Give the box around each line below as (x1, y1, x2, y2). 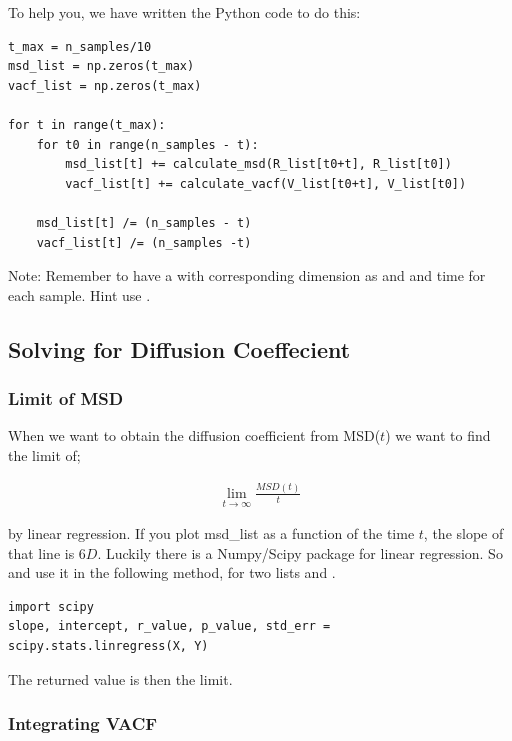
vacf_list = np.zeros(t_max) (8, 78, 202, 93)
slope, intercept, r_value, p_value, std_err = (8, 619, 331, 634)
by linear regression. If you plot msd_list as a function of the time (8, 523, 415, 544)
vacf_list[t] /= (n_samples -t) (36, 235, 252, 250)
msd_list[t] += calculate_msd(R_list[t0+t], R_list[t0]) (65, 157, 452, 172)
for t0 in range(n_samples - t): (36, 137, 259, 152)
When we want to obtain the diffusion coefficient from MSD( (8, 425, 381, 446)
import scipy (8, 599, 94, 614)
